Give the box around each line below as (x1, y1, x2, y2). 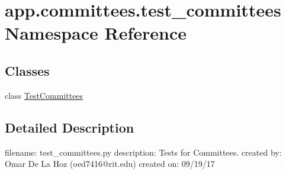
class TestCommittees (5, 89, 83, 101)
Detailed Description (5, 118, 134, 136)
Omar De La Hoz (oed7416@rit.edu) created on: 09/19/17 (5, 157, 215, 170)
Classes (5, 61, 50, 79)
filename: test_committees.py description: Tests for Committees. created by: (5, 146, 282, 158)
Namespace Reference (5, 21, 187, 45)
